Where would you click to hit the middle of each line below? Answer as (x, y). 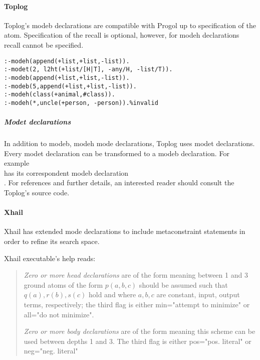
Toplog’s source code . (37, 193)
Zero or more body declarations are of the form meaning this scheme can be (140, 331)
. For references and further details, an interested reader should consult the (119, 183)
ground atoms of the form (63, 284)
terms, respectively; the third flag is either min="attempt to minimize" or (137, 304)
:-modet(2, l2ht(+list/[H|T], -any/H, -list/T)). (88, 70)
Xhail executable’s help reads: (50, 258)
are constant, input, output (198, 294)
